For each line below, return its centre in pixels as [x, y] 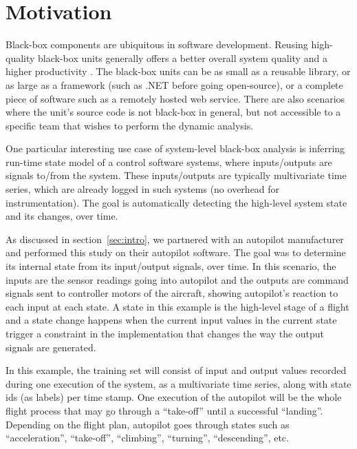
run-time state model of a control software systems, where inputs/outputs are [169, 161]
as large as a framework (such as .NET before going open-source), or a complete [174, 84]
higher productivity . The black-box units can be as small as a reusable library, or [178, 71]
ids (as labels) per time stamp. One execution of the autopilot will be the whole [174, 397]
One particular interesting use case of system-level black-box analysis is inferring [175, 148]
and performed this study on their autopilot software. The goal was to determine [176, 252]
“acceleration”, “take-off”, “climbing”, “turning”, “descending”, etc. [147, 438]
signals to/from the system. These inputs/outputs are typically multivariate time [176, 175]
